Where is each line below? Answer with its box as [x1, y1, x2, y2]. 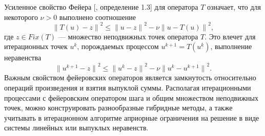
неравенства [4, 52, 42, 63]
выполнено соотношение [59, 11, 136, 22]
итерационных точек [4, 41, 68, 52]
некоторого [4, 11, 38, 22]
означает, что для [207, 2, 261, 12]
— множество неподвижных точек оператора [58, 31, 198, 41]
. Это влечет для [205, 31, 256, 41]
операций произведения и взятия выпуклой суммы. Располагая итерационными [4, 82, 251, 93]
